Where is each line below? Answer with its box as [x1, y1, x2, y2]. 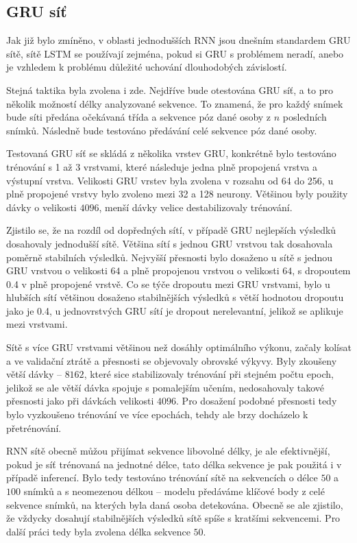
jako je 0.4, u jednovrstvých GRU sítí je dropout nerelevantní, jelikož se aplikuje [6, 303, 343, 317]
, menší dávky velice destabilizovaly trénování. [99, 200, 293, 214]
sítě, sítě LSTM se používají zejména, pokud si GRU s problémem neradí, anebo [6, 46, 344, 60]
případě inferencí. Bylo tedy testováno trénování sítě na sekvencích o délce [6, 470, 318, 485]
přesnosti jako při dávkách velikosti [6, 394, 154, 408]
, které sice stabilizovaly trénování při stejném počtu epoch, [84, 367, 334, 381]
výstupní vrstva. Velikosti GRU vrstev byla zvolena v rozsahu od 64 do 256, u [6, 173, 334, 187]
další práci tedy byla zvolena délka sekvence [6, 524, 190, 538]
